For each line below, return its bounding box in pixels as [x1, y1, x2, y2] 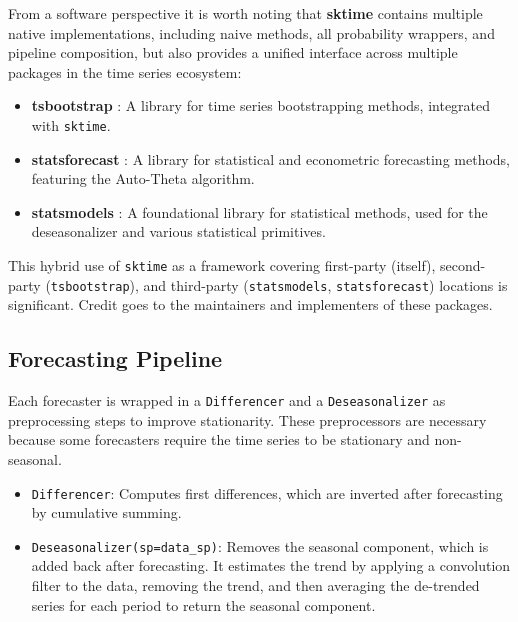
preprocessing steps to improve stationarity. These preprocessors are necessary [8, 409, 487, 430]
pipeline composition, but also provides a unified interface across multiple [8, 42, 458, 63]
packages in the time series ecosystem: [8, 61, 242, 82]
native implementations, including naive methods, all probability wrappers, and [8, 22, 495, 43]
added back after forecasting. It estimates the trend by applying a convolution [31, 555, 511, 576]
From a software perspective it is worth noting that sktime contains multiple [8, 3, 483, 23]
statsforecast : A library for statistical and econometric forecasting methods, [31, 148, 511, 169]
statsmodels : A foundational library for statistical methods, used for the [31, 201, 488, 222]
